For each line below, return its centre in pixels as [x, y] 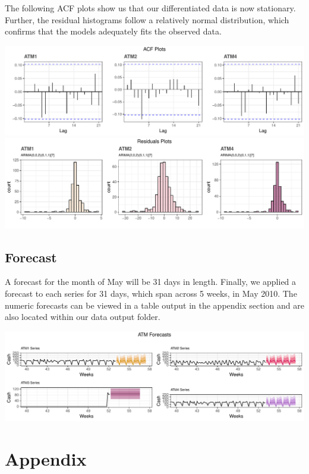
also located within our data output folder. [83, 317]
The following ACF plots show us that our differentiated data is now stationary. [150, 8]
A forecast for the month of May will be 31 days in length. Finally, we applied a [151, 282]
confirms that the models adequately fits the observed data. [113, 31]
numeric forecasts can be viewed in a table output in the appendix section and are [154, 305]
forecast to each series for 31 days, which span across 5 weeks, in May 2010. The [151, 293]
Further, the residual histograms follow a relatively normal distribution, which [147, 19]
